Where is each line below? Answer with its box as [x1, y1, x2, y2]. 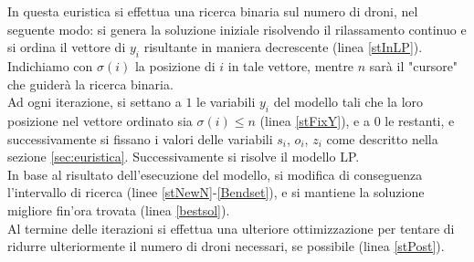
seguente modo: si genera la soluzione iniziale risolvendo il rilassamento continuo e [7, 19, 467, 38]
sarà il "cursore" [369, 56, 458, 75]
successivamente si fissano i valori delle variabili [7, 129, 273, 148]
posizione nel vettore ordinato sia [7, 110, 193, 130]
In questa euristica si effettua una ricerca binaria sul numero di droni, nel [7, 2, 418, 20]
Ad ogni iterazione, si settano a [7, 92, 182, 111]
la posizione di [134, 56, 216, 75]
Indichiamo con [7, 56, 93, 75]
